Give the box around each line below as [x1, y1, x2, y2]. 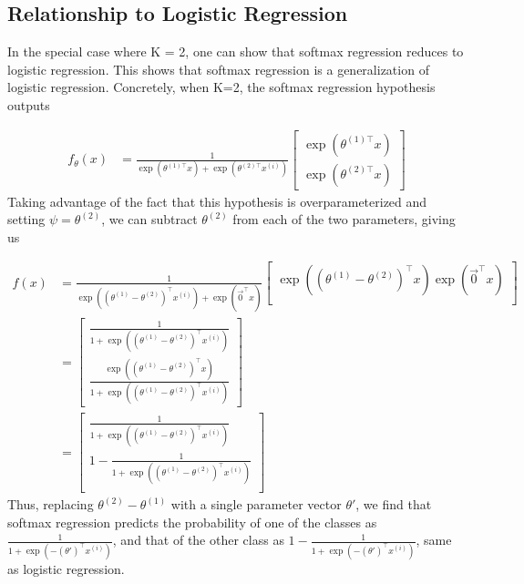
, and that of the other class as [112, 530, 284, 549]
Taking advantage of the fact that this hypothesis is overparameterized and [7, 191, 427, 210]
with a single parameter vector [170, 495, 342, 514]
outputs [7, 95, 50, 114]
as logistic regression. [7, 558, 125, 578]
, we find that [355, 495, 432, 514]
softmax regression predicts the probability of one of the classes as [7, 512, 377, 531]
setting [7, 210, 46, 229]
